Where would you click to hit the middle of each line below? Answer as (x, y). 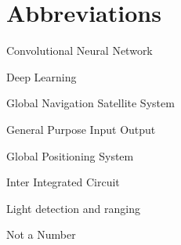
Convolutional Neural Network (80, 50)
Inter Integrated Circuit (63, 182)
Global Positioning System (70, 155)
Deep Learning (42, 76)
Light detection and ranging (73, 208)
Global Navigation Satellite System (90, 103)
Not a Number (41, 234)
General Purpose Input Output (81, 129)
